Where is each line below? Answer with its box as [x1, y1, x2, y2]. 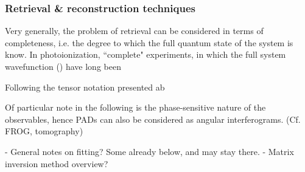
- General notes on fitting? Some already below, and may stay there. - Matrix [5, 145, 294, 157]
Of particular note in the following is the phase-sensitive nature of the [5, 101, 266, 114]
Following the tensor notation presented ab [5, 80, 165, 93]
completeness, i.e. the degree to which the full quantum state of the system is [5, 36, 293, 49]
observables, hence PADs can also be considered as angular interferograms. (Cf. [5, 112, 301, 125]
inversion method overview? [5, 157, 108, 170]
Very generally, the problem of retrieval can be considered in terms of [5, 24, 264, 37]
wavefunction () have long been [5, 60, 121, 72]
